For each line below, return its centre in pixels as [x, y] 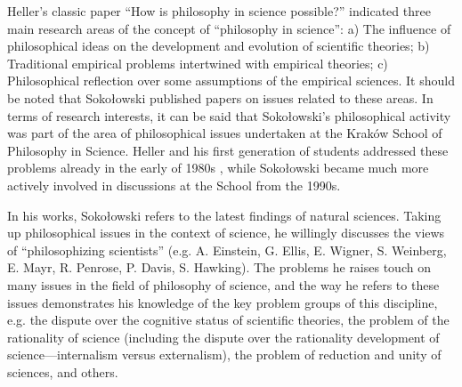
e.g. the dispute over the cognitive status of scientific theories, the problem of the [228, 320]
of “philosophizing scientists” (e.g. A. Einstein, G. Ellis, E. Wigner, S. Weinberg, [227, 250]
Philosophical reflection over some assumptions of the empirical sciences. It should [231, 81]
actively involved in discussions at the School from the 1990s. [174, 185]
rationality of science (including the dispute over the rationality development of [223, 337]
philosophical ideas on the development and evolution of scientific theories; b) [219, 46]
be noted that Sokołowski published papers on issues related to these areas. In [220, 97]
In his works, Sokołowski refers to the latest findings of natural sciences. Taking [224, 215]
